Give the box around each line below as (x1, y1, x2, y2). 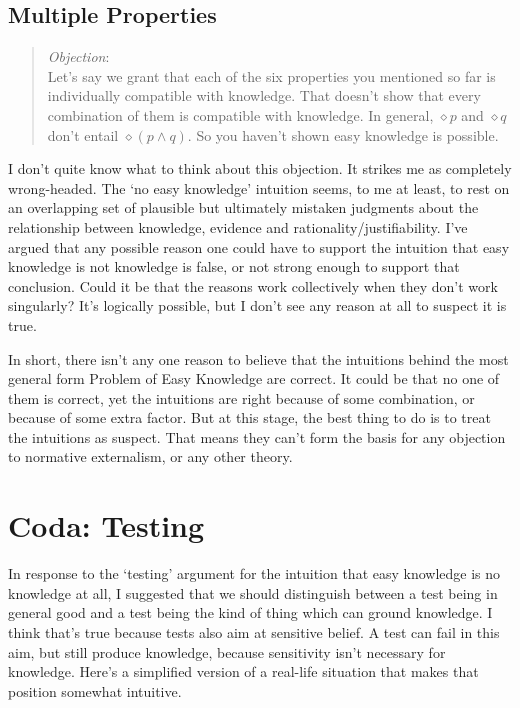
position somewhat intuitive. (8, 680, 182, 701)
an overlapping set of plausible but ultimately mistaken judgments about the (8, 197, 479, 218)
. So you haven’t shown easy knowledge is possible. (187, 124, 499, 145)
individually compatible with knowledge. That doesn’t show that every (47, 85, 481, 106)
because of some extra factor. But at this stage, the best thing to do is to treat (8, 407, 491, 428)
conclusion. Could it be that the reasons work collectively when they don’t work (8, 275, 498, 296)
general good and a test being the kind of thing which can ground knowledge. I (8, 602, 493, 623)
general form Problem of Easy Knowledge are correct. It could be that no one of (8, 368, 500, 389)
